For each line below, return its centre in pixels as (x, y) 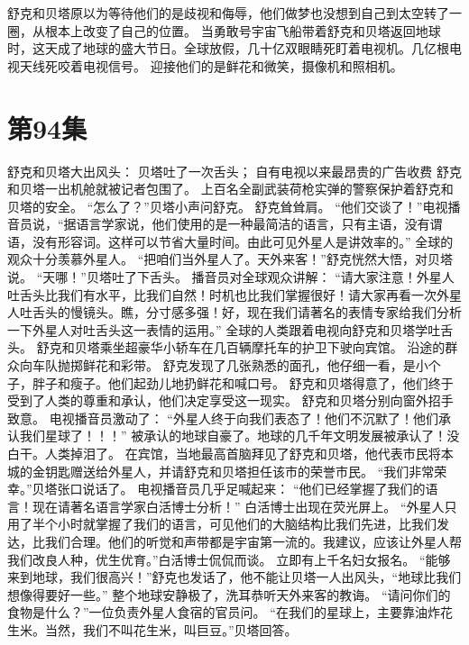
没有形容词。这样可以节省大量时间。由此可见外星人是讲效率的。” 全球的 (243, 241)
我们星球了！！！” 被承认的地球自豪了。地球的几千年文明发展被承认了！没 (239, 436)
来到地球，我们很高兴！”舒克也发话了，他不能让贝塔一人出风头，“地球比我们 (234, 577)
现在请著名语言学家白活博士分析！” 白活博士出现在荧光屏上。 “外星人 (238, 506)
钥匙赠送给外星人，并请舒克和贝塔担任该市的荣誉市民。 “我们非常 (239, 471)
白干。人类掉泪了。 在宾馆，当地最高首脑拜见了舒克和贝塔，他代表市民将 (224, 453)
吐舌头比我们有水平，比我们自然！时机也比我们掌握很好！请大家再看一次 (222, 294)
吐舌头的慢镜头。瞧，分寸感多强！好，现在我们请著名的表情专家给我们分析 (240, 312)
